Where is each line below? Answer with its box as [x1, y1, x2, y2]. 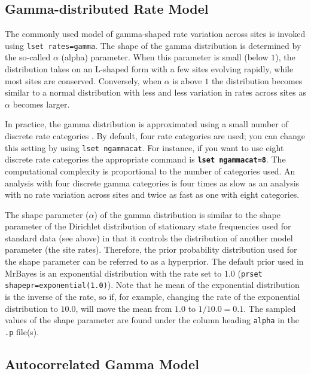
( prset [237, 266, 263, 279]
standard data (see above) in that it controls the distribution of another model [5, 231, 293, 244]
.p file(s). [5, 325, 39, 338]
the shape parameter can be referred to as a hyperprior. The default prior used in [5, 255, 304, 268]
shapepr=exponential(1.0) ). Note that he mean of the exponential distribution [5, 278, 300, 291]
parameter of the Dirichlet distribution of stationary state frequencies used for [5, 220, 291, 232]
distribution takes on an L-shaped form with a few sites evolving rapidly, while [5, 63, 294, 75]
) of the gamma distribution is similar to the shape [94, 208, 281, 220]
